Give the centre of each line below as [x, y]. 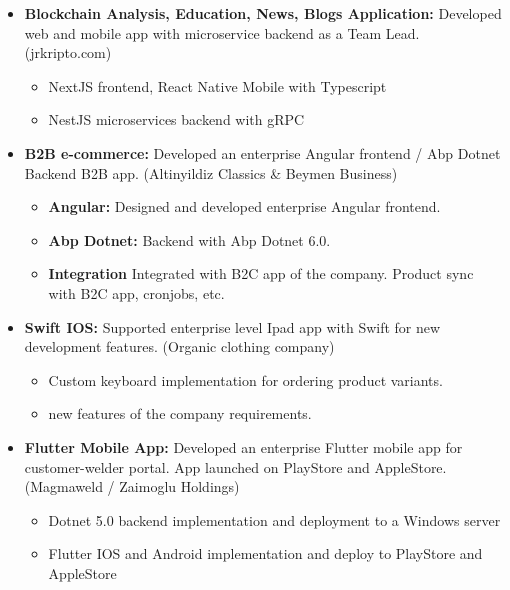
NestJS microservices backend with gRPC [176, 119]
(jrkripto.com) [68, 52]
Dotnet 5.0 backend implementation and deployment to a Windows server [274, 519]
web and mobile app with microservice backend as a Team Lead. [222, 32]
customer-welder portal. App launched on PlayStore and [197, 466]
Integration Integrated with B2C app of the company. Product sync [261, 273]
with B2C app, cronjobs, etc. [136, 292]
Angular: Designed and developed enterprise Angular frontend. [244, 206]
